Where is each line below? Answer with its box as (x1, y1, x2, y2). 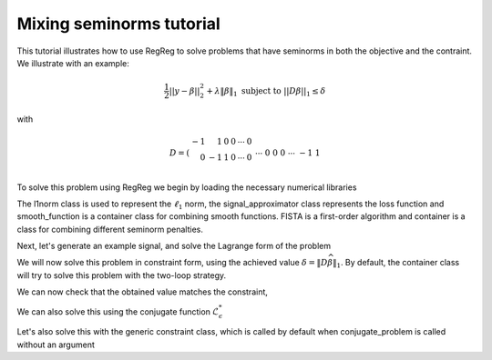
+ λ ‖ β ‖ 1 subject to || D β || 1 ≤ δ (206, 85, 326, 98)
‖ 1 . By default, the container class (333, 257, 460, 270)
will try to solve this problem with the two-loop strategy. (16, 269, 227, 281)
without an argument (16, 339, 96, 350)
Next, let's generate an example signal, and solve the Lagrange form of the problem (16, 241, 332, 252)
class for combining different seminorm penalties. (16, 224, 204, 235)
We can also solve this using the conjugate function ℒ (16, 305, 220, 317)
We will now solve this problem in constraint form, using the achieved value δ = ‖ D (16, 257, 328, 268)
